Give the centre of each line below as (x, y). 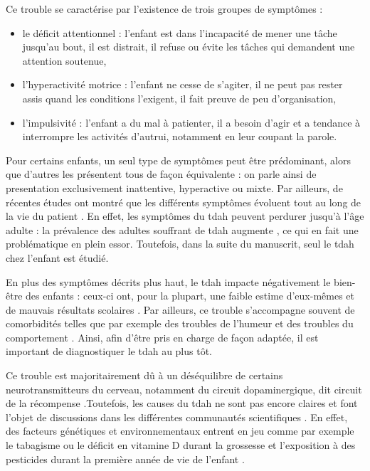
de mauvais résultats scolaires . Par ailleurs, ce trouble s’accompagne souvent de (180, 309)
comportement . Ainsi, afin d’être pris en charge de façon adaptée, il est (162, 337)
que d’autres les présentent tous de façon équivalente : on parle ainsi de (161, 174)
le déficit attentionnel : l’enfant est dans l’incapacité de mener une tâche (180, 32)
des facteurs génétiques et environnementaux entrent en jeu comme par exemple (180, 431)
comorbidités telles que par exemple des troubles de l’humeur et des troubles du (180, 323)
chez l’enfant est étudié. (57, 257)
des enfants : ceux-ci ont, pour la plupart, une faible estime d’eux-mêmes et (190, 296)
